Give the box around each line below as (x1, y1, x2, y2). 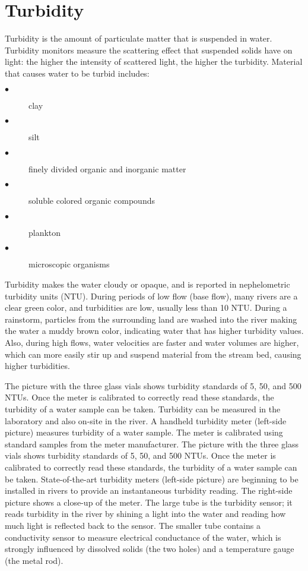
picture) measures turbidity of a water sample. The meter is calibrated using (5, 426, 283, 438)
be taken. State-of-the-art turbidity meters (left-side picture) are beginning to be (5, 472, 299, 485)
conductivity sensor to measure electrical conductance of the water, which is (5, 531, 281, 543)
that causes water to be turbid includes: (5, 67, 150, 79)
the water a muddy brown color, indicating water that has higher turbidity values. (5, 324, 304, 337)
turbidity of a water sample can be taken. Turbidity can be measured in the (5, 403, 281, 415)
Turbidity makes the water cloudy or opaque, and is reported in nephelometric (5, 278, 290, 291)
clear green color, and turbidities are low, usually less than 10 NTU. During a (5, 301, 287, 314)
